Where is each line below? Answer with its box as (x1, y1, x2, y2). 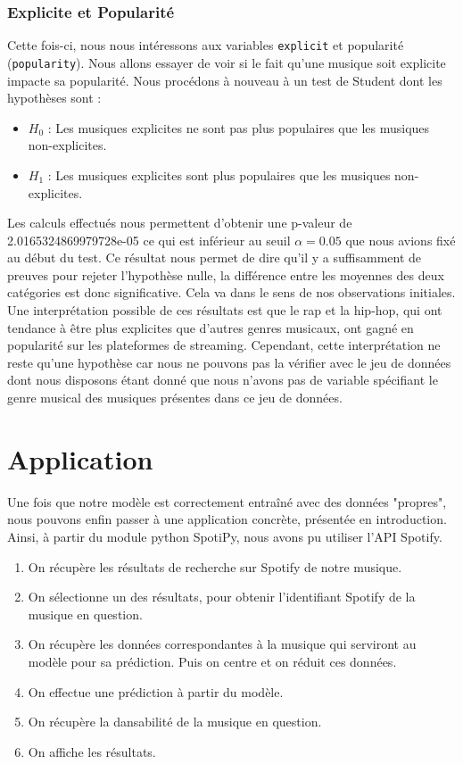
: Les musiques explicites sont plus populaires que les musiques (47, 165, 391, 184)
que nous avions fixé (345, 230, 456, 249)
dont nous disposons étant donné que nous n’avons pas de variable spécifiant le (7, 370, 438, 389)
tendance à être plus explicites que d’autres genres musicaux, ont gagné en (7, 318, 414, 336)
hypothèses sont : (7, 88, 102, 107)
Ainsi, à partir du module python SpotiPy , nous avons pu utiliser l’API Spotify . (7, 527, 442, 545)
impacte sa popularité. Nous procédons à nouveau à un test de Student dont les (7, 71, 442, 89)
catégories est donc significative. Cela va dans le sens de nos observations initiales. (7, 283, 456, 302)
